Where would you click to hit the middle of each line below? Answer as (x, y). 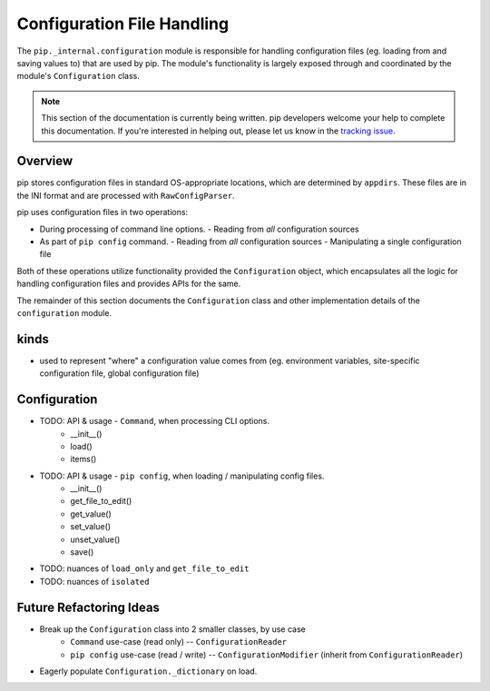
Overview (45, 161)
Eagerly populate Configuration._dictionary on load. (148, 671)
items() (83, 459)
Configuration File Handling (123, 24)
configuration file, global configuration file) (119, 373)
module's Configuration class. (78, 76)
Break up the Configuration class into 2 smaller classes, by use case (172, 629)
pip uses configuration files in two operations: (103, 212)
